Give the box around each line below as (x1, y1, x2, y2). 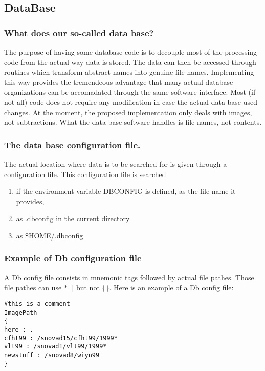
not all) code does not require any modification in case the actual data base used (4, 96, 258, 107)
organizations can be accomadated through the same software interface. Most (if (4, 86, 256, 97)
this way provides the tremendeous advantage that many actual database (4, 76, 233, 87)
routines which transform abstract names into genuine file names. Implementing (4, 67, 254, 77)
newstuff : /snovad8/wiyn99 (4, 351, 100, 359)
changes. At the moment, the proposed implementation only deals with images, (4, 106, 252, 117)
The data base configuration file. (4, 138, 141, 151)
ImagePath (4, 309, 37, 316)
